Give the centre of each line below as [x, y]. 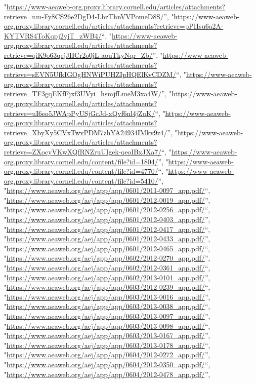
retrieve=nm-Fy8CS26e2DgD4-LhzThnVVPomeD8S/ [84, 16]
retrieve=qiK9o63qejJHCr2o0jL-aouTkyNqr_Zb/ [78, 55]
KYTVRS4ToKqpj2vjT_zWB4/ [53, 35]
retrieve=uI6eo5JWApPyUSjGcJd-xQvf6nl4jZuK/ [80, 113]
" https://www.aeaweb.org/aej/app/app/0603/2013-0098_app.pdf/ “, [107, 326]
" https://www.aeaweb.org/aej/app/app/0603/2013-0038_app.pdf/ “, [107, 306]
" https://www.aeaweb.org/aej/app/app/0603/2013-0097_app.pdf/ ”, [107, 316]
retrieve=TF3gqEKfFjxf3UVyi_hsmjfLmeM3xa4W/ [83, 94]
